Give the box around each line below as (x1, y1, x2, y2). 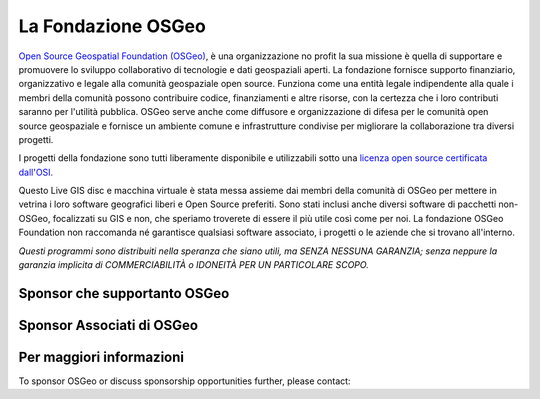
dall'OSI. (18, 166, 54, 178)
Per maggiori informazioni (18, 348, 185, 365)
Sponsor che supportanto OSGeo (18, 285, 230, 302)
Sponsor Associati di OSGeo (18, 316, 199, 334)
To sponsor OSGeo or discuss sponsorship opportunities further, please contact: (18, 375, 351, 387)
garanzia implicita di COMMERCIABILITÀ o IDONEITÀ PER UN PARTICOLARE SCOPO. (18, 259, 369, 271)
